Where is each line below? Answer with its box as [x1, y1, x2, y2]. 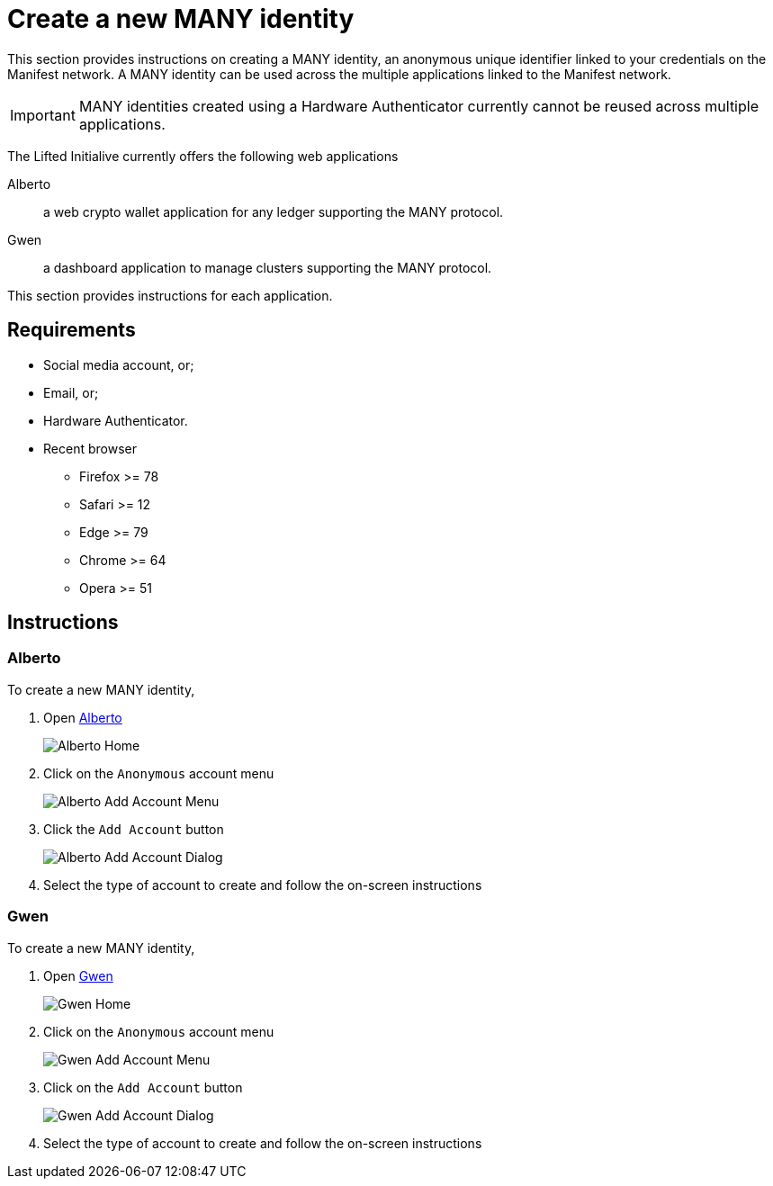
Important [10, 105, 76, 124]
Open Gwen [43, 967, 113, 984]
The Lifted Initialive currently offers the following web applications [7, 148, 399, 164]
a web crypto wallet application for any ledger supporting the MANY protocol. [43, 203, 504, 220]
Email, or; [43, 384, 99, 400]
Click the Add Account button [43, 821, 224, 837]
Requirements [7, 319, 136, 342]
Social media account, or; [43, 356, 194, 373]
